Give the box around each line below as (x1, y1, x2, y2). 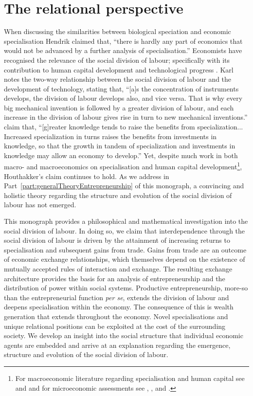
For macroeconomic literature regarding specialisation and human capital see (15, 373, 245, 383)
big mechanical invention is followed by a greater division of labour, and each (4, 102, 234, 112)
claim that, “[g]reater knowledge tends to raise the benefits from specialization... (4, 122, 243, 132)
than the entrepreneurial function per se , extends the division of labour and (4, 292, 229, 302)
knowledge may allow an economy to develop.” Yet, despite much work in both (4, 150, 238, 160)
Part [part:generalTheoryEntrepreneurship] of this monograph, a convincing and (4, 180, 244, 191)
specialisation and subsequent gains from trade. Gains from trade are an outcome (4, 244, 247, 254)
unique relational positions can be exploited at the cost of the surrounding (4, 321, 226, 331)
